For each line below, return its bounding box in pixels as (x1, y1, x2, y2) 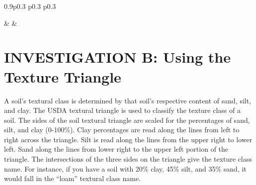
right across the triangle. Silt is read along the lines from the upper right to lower (4, 134, 253, 144)
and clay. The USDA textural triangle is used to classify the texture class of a (4, 105, 241, 115)
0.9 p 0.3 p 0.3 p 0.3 (4, 1, 56, 11)
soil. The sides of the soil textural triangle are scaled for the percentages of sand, (4, 114, 250, 125)
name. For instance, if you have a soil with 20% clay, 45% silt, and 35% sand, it (4, 163, 247, 174)
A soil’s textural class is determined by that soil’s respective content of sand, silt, (4, 95, 252, 105)
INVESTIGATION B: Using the (4, 47, 231, 67)
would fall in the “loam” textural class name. (4, 173, 141, 184)
